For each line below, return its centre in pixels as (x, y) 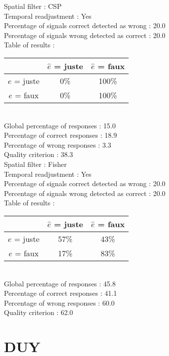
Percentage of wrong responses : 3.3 (58, 144)
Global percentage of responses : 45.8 (60, 283)
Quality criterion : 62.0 (39, 312)
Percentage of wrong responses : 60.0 (59, 302)
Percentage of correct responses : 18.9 (61, 135)
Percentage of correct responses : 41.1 (61, 293)
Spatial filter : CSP (33, 6)
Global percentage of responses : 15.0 (60, 125)
